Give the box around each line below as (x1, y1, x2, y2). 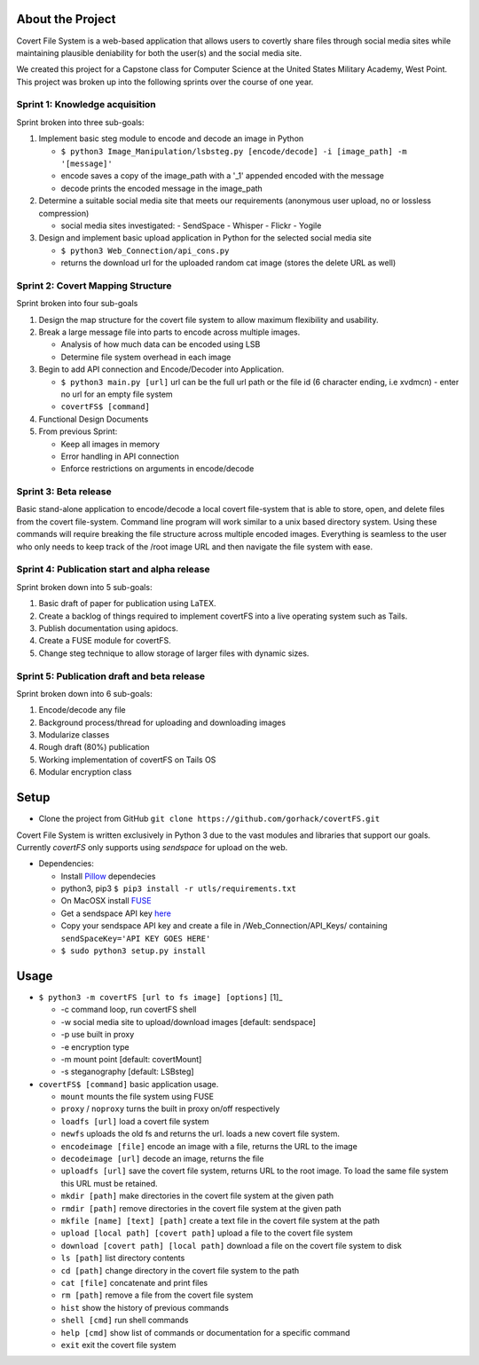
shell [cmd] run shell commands (60, 1314, 189, 1326)
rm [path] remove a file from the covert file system (60, 1290, 254, 1300)
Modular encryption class (38, 767, 132, 777)
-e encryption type (60, 1041, 130, 1052)
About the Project (16, 12, 116, 27)
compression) (38, 208, 90, 218)
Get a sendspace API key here (60, 908, 172, 919)
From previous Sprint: (38, 426, 118, 437)
